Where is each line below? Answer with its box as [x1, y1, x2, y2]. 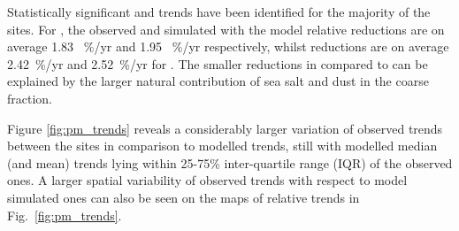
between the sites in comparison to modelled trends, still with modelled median [7, 136, 438, 155]
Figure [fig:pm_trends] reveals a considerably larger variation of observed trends [7, 119, 443, 137]
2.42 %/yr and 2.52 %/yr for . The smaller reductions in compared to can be [7, 54, 428, 73]
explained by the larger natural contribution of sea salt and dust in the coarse [7, 72, 429, 90]
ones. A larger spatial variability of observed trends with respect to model [7, 171, 408, 189]
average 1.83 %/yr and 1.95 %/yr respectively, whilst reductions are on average [7, 37, 449, 56]
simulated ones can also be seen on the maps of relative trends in [7, 188, 360, 206]
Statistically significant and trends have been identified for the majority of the [7, 3, 431, 20]
